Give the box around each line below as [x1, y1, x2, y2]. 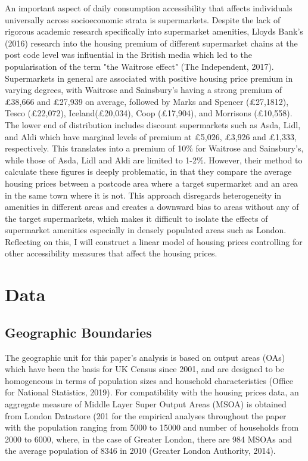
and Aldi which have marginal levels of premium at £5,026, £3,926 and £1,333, [5, 130, 297, 143]
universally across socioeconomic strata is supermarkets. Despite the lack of [5, 13, 281, 26]
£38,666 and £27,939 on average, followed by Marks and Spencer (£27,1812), [5, 95, 289, 107]
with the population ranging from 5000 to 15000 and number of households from [5, 421, 299, 434]
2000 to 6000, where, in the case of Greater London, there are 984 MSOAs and [5, 432, 293, 445]
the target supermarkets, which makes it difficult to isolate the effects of [5, 212, 268, 224]
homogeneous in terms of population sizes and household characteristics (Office [5, 374, 294, 386]
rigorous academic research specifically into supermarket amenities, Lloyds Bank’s [5, 25, 303, 38]
